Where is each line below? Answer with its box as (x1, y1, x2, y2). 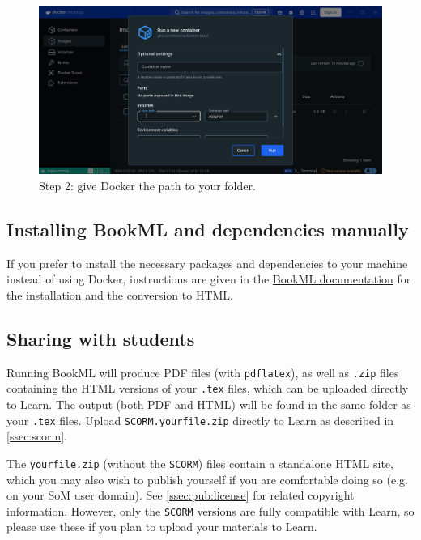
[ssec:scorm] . (6, 427, 67, 444)
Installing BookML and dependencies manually (6, 217, 409, 242)
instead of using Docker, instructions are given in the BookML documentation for (6, 270, 411, 287)
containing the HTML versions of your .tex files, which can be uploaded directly (6, 380, 409, 397)
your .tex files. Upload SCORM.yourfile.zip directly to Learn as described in (6, 411, 394, 428)
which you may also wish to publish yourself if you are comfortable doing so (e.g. (6, 470, 408, 487)
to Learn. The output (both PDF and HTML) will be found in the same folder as (6, 396, 411, 413)
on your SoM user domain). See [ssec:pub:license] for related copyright (6, 487, 355, 504)
